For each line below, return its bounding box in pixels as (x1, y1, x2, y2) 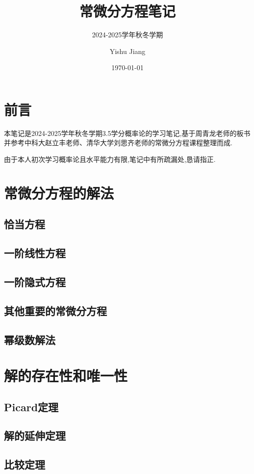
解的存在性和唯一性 (4, 366, 128, 386)
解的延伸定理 (4, 428, 66, 443)
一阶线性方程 (4, 245, 66, 261)
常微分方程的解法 (4, 183, 114, 203)
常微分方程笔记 (79, 1, 176, 21)
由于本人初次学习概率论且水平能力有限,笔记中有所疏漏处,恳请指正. (4, 154, 216, 164)
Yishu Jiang (109, 46, 146, 56)
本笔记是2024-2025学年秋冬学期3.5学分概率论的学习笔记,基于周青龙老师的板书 (4, 128, 251, 138)
